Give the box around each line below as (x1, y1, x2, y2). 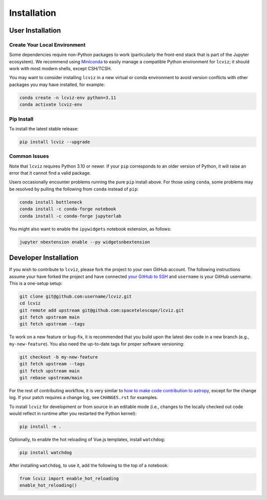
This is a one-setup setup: (9, 280, 63, 286)
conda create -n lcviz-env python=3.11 (19, 94, 116, 100)
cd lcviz (19, 301, 41, 306)
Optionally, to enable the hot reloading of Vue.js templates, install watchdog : (9, 437, 165, 443)
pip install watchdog (19, 450, 72, 455)
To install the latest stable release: (9, 126, 79, 132)
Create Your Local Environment (9, 41, 86, 48)
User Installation (9, 26, 61, 35)
